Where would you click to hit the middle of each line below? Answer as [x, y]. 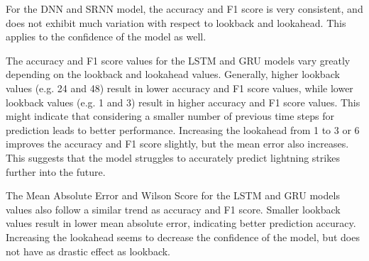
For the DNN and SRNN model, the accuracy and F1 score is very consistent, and [184, 9]
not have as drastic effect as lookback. [88, 251]
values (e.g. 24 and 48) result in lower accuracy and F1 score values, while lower [180, 88]
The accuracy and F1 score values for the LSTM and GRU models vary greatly [178, 60]
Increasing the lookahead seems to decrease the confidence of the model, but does [183, 237]
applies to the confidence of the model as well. [106, 37]
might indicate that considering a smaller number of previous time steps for [170, 116]
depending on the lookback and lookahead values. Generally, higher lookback [173, 74]
